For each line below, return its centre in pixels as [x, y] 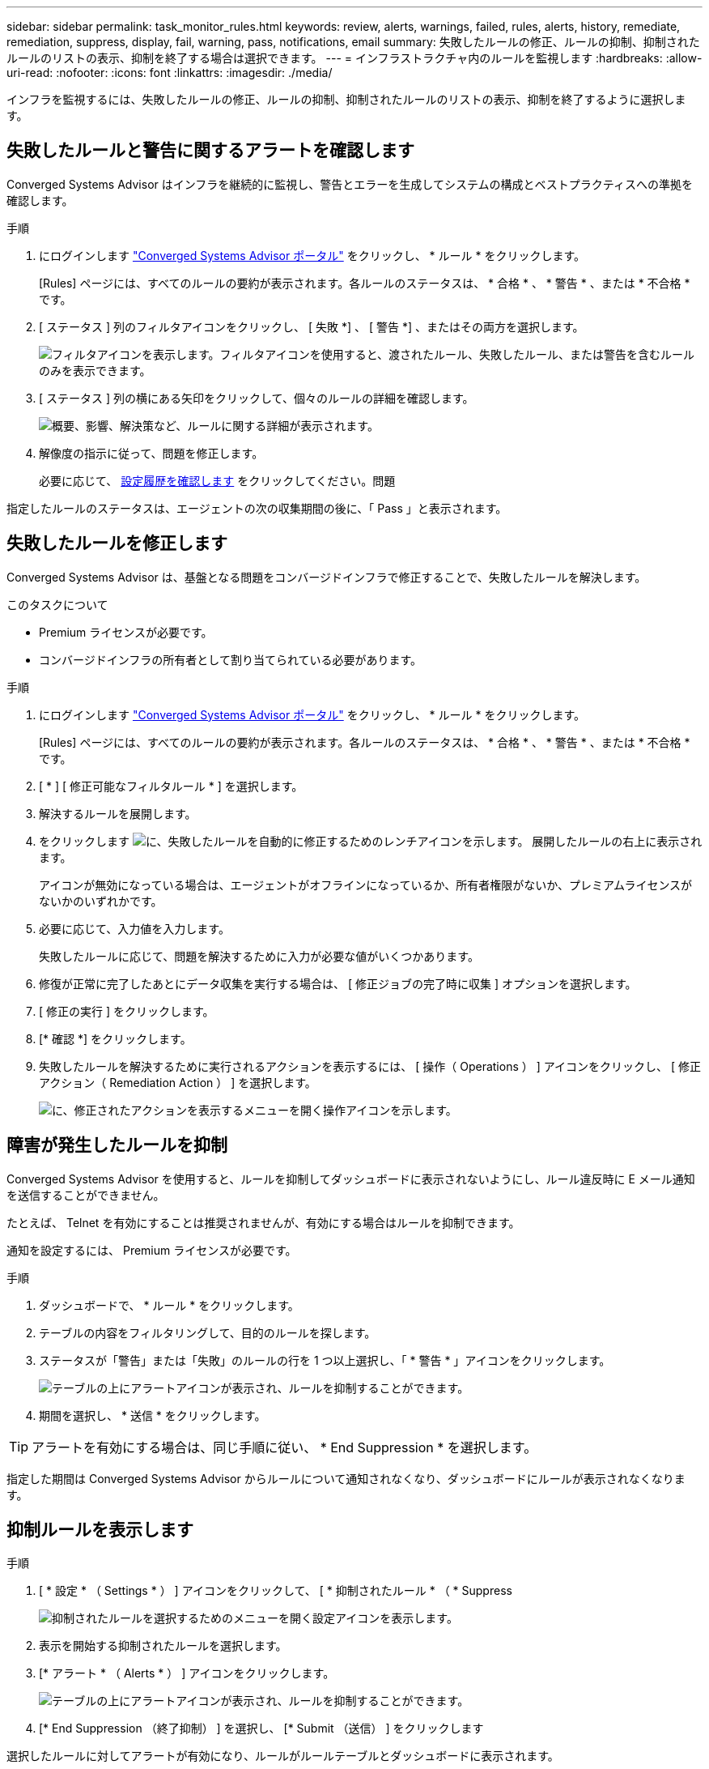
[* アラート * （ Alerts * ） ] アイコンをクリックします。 [187, 1673]
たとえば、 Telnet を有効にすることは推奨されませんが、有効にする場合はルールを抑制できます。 [263, 1222]
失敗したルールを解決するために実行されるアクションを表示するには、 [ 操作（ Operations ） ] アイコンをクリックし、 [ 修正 [370, 1066]
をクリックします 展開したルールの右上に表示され [371, 841]
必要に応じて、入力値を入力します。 [134, 928]
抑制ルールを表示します [100, 1529]
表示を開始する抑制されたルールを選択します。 [163, 1646]
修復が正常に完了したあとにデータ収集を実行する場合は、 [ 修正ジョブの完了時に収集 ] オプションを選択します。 [338, 983]
